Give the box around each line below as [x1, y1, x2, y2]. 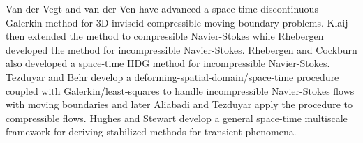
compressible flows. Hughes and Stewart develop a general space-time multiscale [6, 110, 348, 125]
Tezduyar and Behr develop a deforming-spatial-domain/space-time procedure [6, 69, 339, 84]
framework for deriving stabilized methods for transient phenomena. [6, 124, 297, 139]
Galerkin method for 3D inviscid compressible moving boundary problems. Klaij [6, 15, 348, 29]
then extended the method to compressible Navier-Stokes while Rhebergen [6, 29, 324, 43]
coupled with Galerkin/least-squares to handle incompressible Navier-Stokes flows [6, 83, 355, 98]
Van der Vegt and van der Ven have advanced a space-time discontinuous [6, 1, 318, 15]
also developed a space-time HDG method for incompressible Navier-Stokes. [6, 56, 330, 70]
